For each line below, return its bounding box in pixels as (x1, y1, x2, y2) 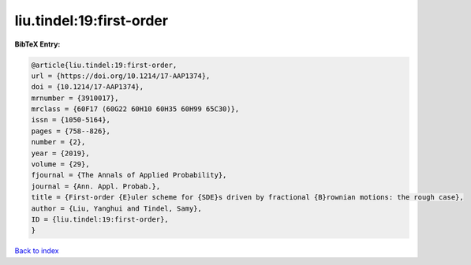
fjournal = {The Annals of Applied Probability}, (31, 170, 227, 180)
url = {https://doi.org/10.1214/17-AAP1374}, (31, 71, 211, 80)
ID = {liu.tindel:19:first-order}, (31, 215, 169, 224)
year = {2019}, (31, 148, 90, 158)
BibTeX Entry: (14, 39, 61, 49)
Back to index (14, 246, 59, 256)
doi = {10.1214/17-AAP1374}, (31, 83, 144, 91)
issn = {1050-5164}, (31, 115, 110, 125)
